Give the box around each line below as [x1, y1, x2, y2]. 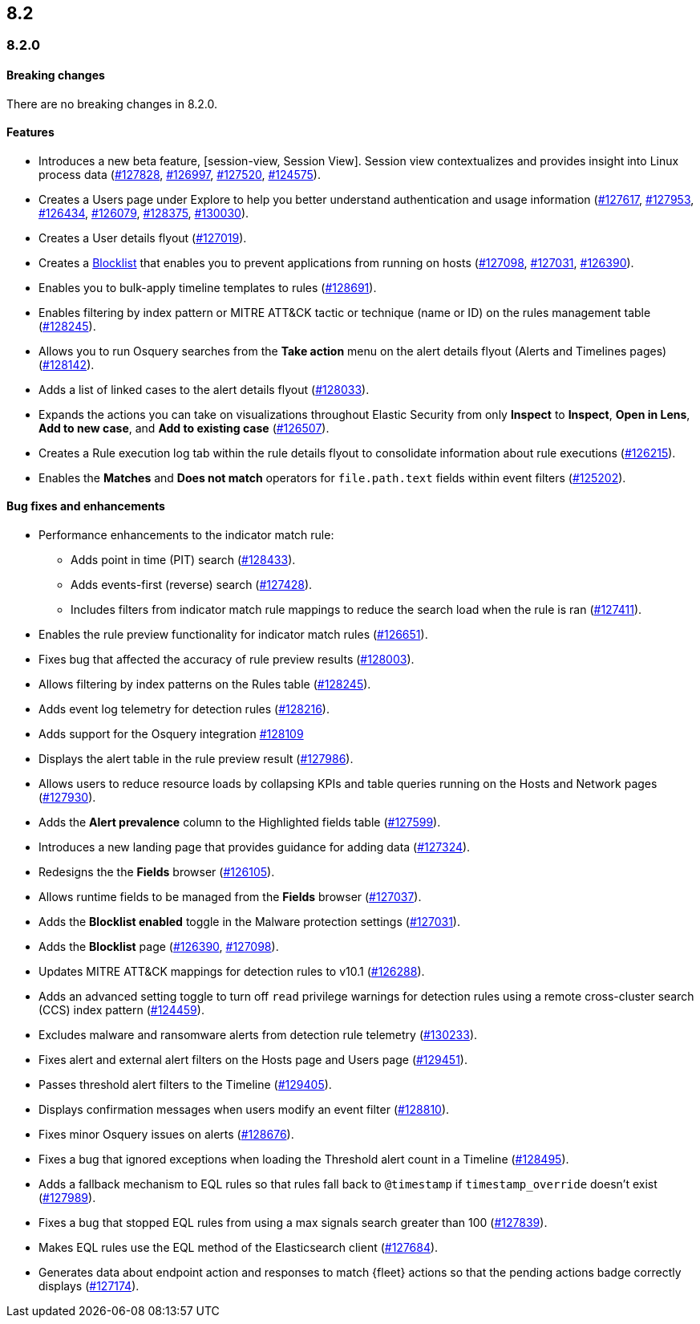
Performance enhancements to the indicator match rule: [38, 528, 334, 542]
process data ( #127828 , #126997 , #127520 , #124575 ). [38, 167, 321, 181]
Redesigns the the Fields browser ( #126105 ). [38, 865, 275, 879]
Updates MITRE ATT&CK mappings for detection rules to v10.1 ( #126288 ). [38, 965, 425, 979]
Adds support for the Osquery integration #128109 [38, 727, 304, 741]
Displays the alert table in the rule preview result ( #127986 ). [38, 752, 354, 766]
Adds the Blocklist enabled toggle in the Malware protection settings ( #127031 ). [38, 915, 460, 929]
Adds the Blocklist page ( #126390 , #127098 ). [38, 940, 279, 954]
